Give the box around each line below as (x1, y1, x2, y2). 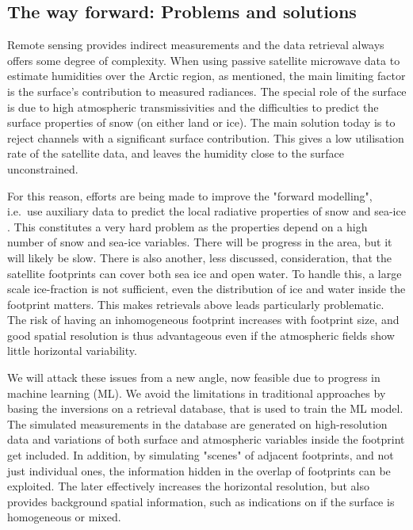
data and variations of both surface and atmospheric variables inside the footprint (7, 431, 405, 448)
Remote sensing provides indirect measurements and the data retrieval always (7, 36, 384, 53)
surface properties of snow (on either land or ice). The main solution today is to (7, 114, 396, 131)
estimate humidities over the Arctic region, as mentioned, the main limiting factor (7, 67, 406, 84)
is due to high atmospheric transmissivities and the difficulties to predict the (7, 98, 379, 115)
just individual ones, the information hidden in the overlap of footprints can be (7, 462, 391, 479)
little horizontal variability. (7, 342, 137, 359)
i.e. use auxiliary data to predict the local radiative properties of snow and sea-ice (7, 203, 406, 219)
